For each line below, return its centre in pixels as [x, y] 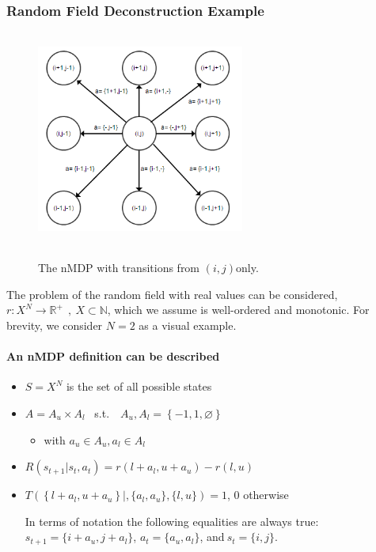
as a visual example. [188, 325]
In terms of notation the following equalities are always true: [172, 521]
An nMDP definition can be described [113, 356]
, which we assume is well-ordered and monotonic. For [238, 310]
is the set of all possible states [139, 386]
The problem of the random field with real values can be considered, [172, 294]
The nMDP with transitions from [119, 268]
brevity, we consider [55, 325]
